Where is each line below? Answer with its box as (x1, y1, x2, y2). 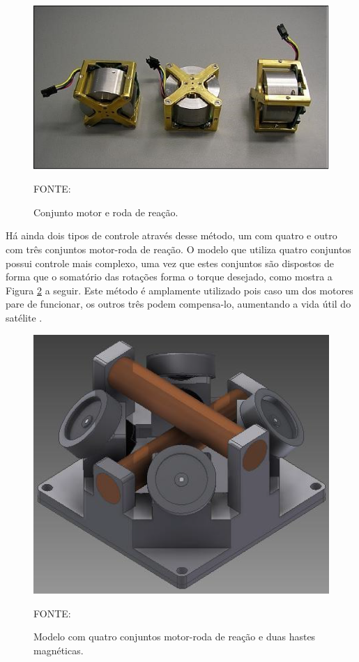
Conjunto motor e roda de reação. (33, 204, 178, 219)
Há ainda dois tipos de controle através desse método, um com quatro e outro (6, 228, 337, 243)
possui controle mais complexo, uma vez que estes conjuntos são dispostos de (6, 255, 334, 270)
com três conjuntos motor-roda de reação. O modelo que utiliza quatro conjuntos (6, 241, 351, 256)
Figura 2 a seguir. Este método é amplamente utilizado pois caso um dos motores (6, 283, 353, 297)
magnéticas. (33, 642, 84, 657)
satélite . (6, 310, 43, 324)
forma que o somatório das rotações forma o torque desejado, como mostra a (6, 269, 333, 284)
